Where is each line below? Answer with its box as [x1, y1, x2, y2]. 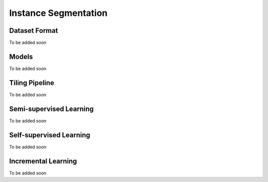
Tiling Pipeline [9, 79, 55, 87]
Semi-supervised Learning [9, 104, 94, 113]
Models [9, 52, 33, 61]
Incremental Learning [9, 157, 77, 165]
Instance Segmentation [9, 7, 108, 18]
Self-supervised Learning [9, 131, 90, 139]
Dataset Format [9, 26, 58, 35]
